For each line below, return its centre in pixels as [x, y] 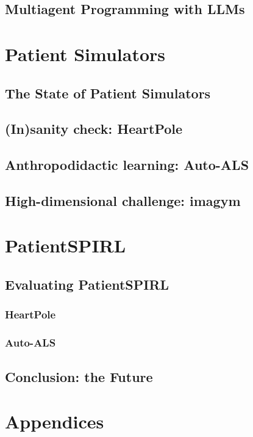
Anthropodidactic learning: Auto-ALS [127, 165]
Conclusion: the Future [79, 376]
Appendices [55, 421]
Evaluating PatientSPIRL [87, 285]
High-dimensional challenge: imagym [123, 200]
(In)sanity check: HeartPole [94, 129]
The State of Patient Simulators [108, 93]
